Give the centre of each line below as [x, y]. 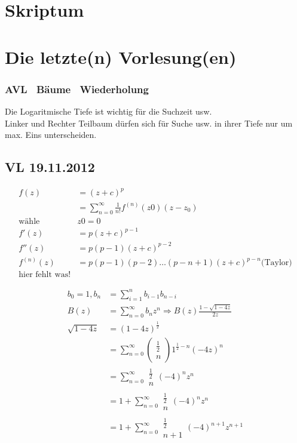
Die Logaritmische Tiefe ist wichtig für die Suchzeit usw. [108, 111]
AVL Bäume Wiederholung [77, 89]
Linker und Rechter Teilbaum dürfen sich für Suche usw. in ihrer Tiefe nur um [149, 123]
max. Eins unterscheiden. [51, 135]
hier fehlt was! [45, 275]
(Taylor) [276, 263]
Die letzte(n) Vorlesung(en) [121, 56]
